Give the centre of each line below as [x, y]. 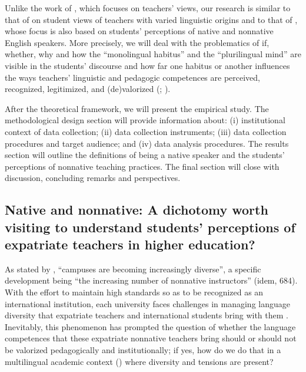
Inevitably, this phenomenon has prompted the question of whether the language [150, 326]
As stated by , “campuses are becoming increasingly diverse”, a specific [133, 269]
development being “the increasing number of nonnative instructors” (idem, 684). [151, 280]
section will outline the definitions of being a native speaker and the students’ [145, 155]
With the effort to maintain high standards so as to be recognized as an [134, 292]
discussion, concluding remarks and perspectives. [93, 178]
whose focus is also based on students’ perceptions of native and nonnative [139, 31]
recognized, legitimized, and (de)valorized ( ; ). [88, 89]
